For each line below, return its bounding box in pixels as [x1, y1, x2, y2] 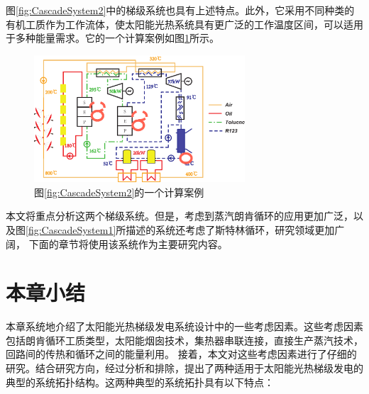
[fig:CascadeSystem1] [26, 222, 116, 237]
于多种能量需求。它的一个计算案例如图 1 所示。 [6, 30, 219, 45]
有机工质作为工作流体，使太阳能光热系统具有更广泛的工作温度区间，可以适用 [6, 16, 363, 31]
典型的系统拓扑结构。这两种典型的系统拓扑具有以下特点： [6, 374, 274, 389]
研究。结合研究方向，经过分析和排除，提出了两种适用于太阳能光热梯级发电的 [6, 361, 363, 376]
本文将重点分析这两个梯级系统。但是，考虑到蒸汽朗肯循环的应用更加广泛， [6, 208, 353, 223]
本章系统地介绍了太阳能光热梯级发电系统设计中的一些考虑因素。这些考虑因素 [6, 319, 363, 334]
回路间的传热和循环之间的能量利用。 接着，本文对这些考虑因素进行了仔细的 [6, 347, 357, 361]
